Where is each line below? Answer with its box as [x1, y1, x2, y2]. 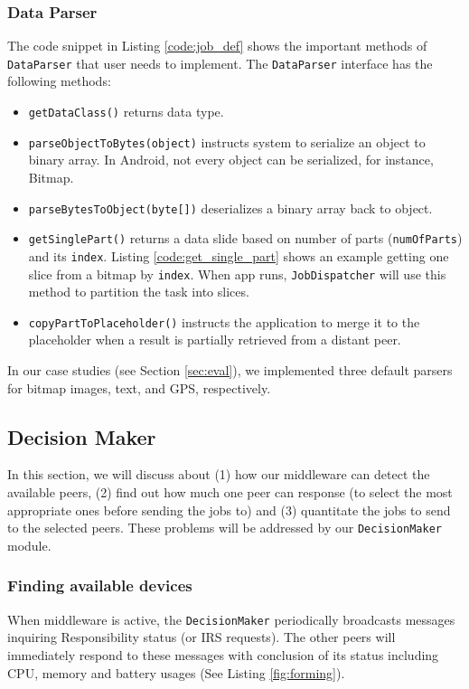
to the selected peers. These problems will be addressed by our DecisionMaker [7, 518, 442, 537]
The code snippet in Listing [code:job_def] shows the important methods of [7, 36, 427, 55]
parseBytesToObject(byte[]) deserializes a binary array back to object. [28, 198, 433, 217]
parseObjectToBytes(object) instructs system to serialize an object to [28, 132, 426, 151]
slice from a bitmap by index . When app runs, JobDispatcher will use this [28, 264, 446, 283]
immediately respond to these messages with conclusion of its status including [7, 645, 439, 664]
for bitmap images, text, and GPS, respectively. [7, 378, 271, 397]
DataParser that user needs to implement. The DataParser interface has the [7, 53, 433, 72]
